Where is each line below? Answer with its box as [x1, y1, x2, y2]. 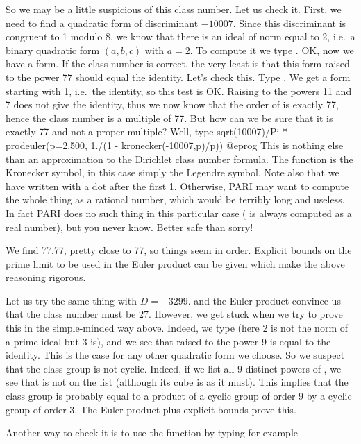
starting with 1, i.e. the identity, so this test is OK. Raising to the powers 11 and [6, 83, 352, 98]
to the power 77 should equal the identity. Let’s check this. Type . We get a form [6, 69, 351, 84]
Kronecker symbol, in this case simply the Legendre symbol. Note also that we [6, 165, 339, 180]
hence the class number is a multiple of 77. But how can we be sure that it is [6, 110, 333, 125]
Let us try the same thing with [6, 293, 137, 307]
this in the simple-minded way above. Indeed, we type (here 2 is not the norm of [6, 321, 348, 335]
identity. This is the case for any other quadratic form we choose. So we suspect [6, 348, 345, 362]
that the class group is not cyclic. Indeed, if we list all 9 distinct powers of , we [6, 361, 342, 375]
